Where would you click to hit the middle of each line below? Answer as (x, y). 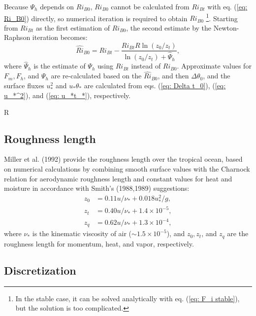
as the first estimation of (73, 27)
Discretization (40, 270)
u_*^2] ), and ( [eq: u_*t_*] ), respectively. (67, 95)
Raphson (17, 37)
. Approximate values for (214, 66)
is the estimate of (60, 66)
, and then (173, 76)
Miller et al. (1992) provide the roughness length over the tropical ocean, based (123, 159)
